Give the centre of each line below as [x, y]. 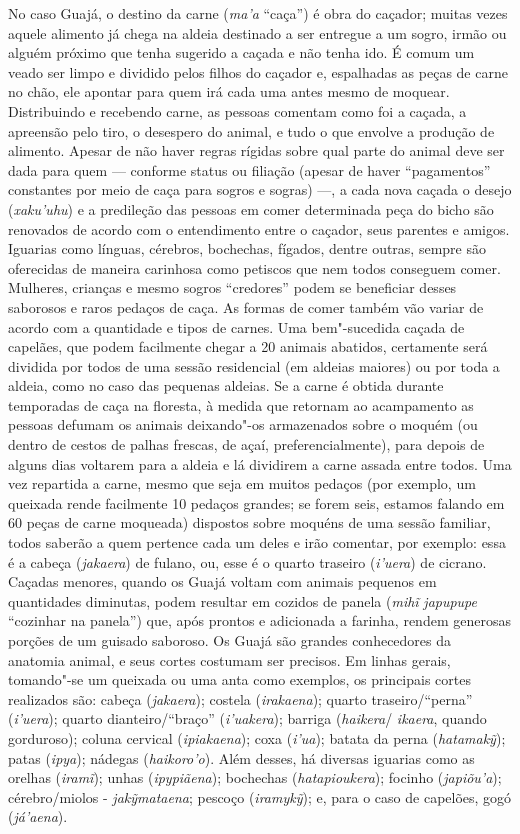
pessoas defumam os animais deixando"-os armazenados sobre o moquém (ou [243, 424]
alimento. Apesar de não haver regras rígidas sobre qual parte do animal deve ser [256, 150]
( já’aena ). [38, 816]
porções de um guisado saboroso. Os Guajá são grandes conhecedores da [230, 640]
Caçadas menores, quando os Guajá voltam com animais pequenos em [222, 581]
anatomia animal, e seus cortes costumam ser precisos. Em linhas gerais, [229, 659]
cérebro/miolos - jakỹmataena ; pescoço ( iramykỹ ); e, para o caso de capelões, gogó [260, 796]
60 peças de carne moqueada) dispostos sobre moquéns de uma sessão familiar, [249, 522]
